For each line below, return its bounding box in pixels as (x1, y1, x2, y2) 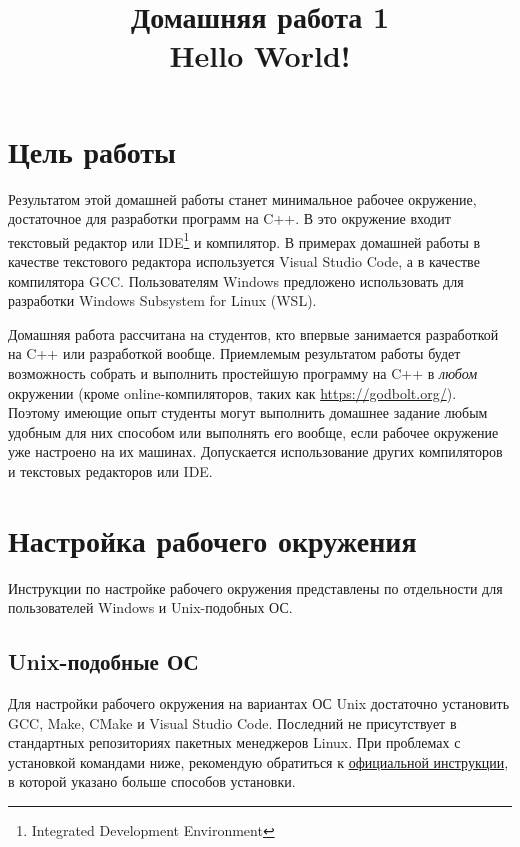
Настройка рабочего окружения (8, 519, 417, 560)
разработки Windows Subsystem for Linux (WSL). (8, 290, 317, 311)
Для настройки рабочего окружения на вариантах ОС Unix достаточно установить (8, 692, 510, 713)
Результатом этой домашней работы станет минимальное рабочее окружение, (8, 188, 477, 209)
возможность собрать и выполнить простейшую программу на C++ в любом (8, 362, 478, 383)
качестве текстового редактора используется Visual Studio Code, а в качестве (8, 250, 480, 271)
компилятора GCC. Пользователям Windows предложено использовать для (8, 270, 464, 291)
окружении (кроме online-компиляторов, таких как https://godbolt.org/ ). (8, 382, 457, 403)
